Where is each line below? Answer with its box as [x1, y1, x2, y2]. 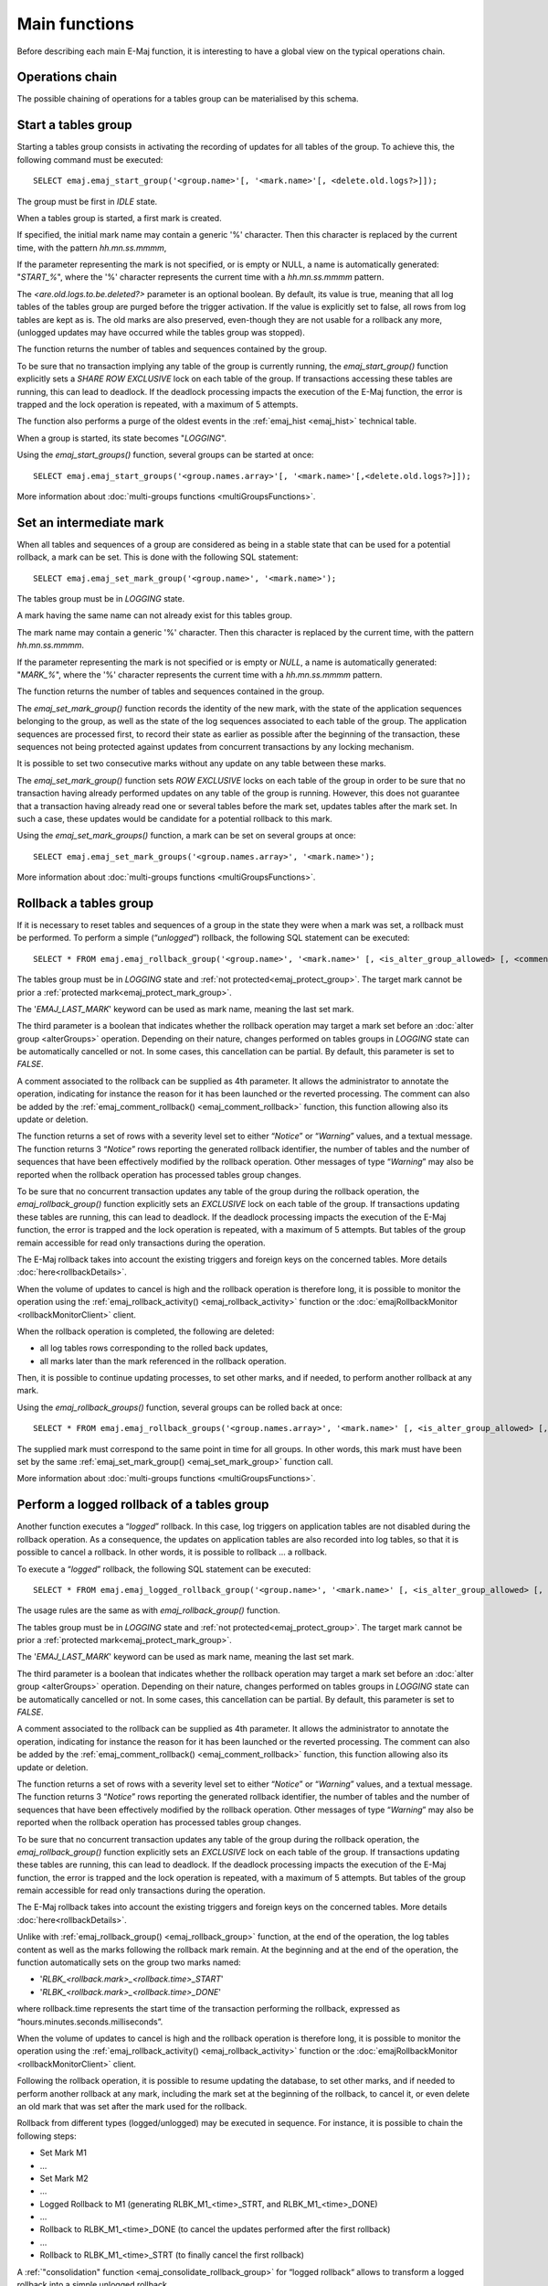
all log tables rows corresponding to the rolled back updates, [39, 1342, 269, 1353]
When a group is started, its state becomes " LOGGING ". [16, 433, 227, 443]
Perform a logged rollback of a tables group [16, 1497, 269, 1512]
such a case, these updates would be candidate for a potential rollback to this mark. [16, 813, 332, 824]
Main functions [16, 14, 134, 34]
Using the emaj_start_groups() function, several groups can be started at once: [16, 449, 314, 461]
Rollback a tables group [16, 895, 154, 911]
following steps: [16, 2131, 77, 2142]
